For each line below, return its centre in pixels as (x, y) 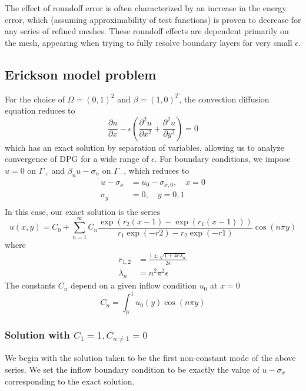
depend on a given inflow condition (134, 285)
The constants (30, 285)
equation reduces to (40, 110)
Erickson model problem (81, 74)
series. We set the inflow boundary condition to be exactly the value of (132, 369)
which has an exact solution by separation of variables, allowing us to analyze (144, 147)
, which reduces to (157, 170)
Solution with (37, 334)
